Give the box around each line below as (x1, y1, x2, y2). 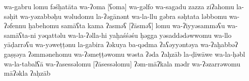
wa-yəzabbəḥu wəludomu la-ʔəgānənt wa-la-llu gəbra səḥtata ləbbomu (20, 11, 227, 21)
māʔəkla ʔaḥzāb (4, 68, 51, 78)
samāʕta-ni (4, 30, 36, 40)
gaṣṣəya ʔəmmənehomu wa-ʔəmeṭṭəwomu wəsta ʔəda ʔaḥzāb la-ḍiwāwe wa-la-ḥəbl (4, 49, 245, 59)
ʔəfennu (4, 20, 26, 31)
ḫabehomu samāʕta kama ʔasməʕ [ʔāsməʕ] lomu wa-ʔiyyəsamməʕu (28, 20, 225, 31)
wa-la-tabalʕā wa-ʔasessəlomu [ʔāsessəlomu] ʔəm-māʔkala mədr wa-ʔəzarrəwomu (4, 58, 241, 68)
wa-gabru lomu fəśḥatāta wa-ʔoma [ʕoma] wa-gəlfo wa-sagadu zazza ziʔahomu (4, 1, 234, 11)
